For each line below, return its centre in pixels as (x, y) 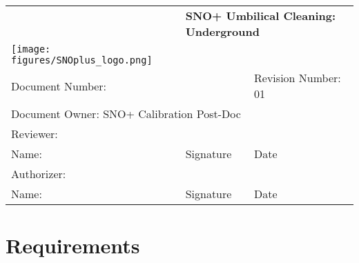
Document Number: (59, 86)
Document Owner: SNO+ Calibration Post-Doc (126, 114)
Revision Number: (298, 78)
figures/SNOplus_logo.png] (82, 60)
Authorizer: (39, 174)
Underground (222, 31)
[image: (31, 49)
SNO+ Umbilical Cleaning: (261, 16)
